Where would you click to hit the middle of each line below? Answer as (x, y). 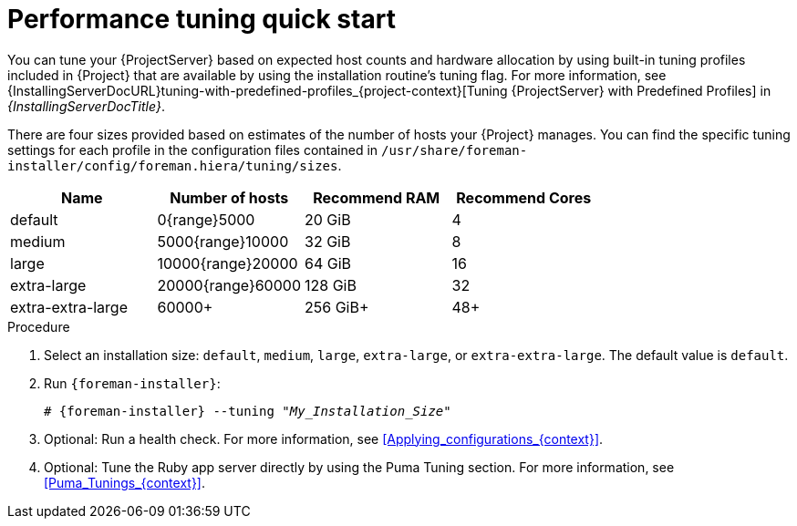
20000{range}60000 (229, 285)
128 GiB (331, 285)
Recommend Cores (524, 197)
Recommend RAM (377, 197)
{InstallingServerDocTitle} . (86, 106)
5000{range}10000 (223, 241)
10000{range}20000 (228, 263)
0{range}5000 (206, 219)
